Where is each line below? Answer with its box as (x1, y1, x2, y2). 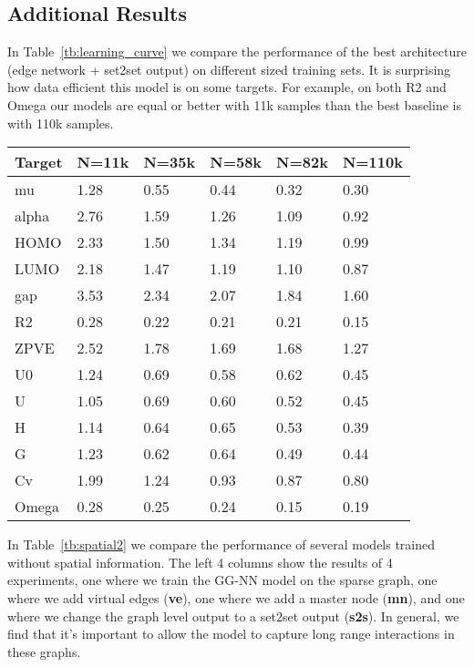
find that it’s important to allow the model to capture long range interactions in (7, 624, 455, 643)
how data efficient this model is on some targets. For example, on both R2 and (7, 77, 447, 97)
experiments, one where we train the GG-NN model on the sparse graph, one (7, 570, 438, 590)
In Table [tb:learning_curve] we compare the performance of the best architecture (7, 42, 467, 61)
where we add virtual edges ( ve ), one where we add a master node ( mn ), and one (7, 588, 465, 607)
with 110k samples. (7, 113, 114, 132)
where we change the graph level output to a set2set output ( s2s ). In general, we (7, 606, 459, 625)
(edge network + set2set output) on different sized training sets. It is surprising (7, 59, 451, 78)
